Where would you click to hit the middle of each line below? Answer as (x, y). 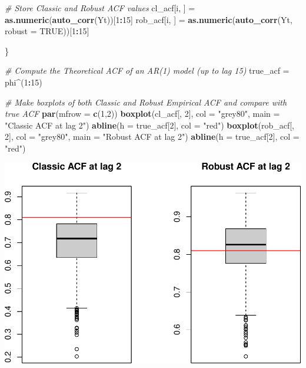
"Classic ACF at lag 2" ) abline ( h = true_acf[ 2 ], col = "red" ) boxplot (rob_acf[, (150, 125)
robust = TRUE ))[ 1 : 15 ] (47, 31)
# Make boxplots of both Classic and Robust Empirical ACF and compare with (146, 102)
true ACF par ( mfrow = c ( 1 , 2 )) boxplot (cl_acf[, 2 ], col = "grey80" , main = (142, 114)
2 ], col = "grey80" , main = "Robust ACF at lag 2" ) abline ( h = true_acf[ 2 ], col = (152, 137)
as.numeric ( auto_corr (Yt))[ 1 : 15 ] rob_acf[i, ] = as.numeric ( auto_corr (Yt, (149, 19)
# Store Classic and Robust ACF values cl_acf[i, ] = (100, 8)
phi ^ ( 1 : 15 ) (24, 82)
